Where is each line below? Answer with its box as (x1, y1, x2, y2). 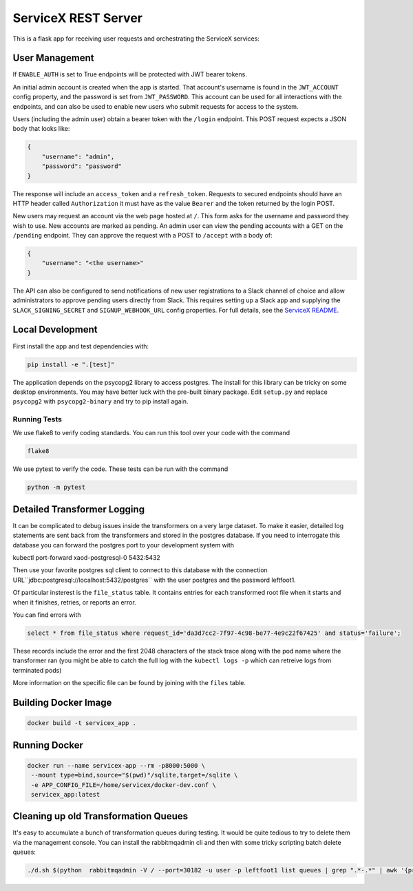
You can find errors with (12, 611, 81, 619)
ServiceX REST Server (12, 10, 142, 25)
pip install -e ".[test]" (27, 360, 115, 368)
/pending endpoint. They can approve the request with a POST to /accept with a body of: (12, 231, 273, 240)
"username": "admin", (41, 152, 115, 160)
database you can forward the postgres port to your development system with (12, 541, 234, 549)
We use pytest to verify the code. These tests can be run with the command (12, 465, 229, 473)
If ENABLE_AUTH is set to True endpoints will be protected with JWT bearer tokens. (12, 70, 247, 78)
